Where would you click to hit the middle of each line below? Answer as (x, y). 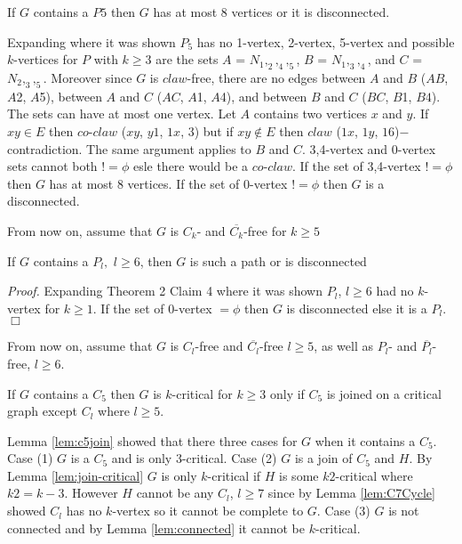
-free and (219, 346)
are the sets (187, 59)
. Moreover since (88, 77)
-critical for (202, 393)
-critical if (234, 475)
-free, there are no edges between (276, 77)
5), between (71, 96)
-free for (265, 230)
